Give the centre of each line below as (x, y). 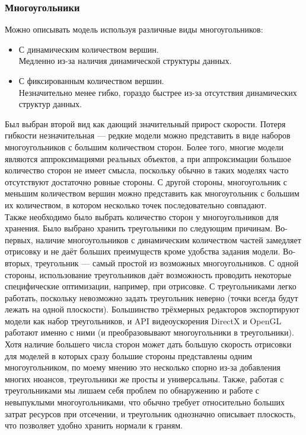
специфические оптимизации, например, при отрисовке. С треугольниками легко (151, 286)
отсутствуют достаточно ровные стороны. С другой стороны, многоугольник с (146, 181)
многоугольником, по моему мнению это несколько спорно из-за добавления (143, 367)
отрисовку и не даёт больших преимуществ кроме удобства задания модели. (143, 251)
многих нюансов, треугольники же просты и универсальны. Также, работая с (144, 378)
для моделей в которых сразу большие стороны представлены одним (129, 355)
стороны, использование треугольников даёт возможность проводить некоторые (148, 274)
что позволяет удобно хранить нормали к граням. (94, 425)
